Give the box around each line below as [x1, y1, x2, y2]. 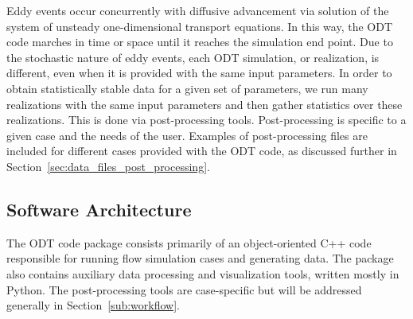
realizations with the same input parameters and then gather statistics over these [6, 95, 403, 112]
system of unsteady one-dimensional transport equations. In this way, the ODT [6, 18, 392, 34]
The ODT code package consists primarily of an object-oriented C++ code [6, 234, 372, 251]
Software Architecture [6, 196, 192, 221]
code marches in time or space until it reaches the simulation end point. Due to [6, 33, 393, 50]
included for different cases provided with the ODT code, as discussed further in [6, 142, 397, 159]
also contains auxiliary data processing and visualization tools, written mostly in [6, 265, 399, 282]
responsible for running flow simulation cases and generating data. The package [6, 250, 394, 266]
